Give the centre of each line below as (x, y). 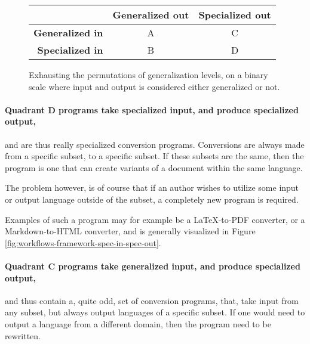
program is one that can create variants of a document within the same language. (154, 167)
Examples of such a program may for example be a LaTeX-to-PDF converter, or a (155, 219)
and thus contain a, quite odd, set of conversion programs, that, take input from (152, 300)
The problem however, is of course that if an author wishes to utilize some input (152, 188)
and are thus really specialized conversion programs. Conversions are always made (155, 144)
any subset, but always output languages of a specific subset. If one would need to (155, 312)
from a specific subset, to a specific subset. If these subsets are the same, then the (154, 156)
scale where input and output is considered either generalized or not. (154, 86)
